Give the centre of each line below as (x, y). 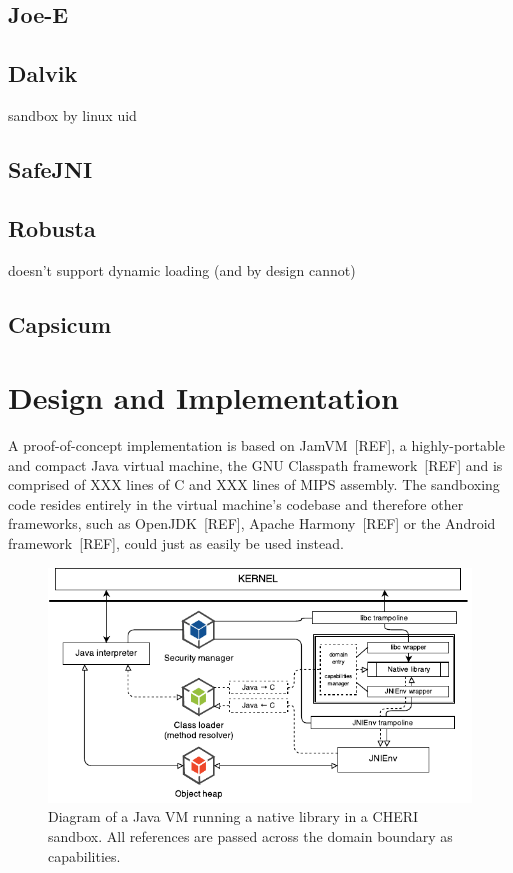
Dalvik (43, 73)
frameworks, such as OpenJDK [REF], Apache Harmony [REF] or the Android (252, 523)
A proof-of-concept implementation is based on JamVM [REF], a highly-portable (256, 445)
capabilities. (84, 855)
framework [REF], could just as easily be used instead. (176, 543)
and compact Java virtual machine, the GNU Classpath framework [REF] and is (255, 464)
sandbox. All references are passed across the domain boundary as (250, 836)
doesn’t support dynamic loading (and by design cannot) (182, 269)
